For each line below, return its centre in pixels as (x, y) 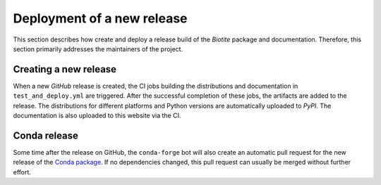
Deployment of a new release (100, 18)
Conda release (46, 135)
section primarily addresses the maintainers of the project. (98, 49)
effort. (22, 172)
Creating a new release (65, 69)
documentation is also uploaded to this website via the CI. (97, 115)
